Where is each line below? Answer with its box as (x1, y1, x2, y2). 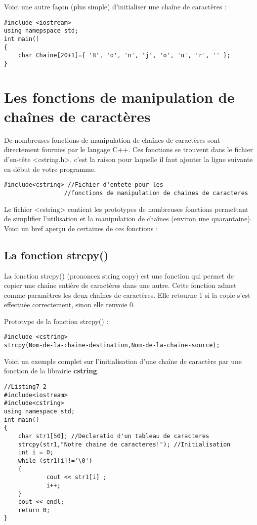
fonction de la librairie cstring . (4, 365, 99, 376)
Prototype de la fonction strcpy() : (4, 316, 109, 326)
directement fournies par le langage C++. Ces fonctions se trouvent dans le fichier (4, 144, 253, 155)
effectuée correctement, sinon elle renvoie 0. (4, 299, 135, 310)
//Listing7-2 (4, 383, 46, 390)
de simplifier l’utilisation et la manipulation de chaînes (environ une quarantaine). (4, 213, 252, 224)
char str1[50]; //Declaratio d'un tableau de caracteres (18, 432, 210, 440)
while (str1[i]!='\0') (18, 457, 92, 464)
